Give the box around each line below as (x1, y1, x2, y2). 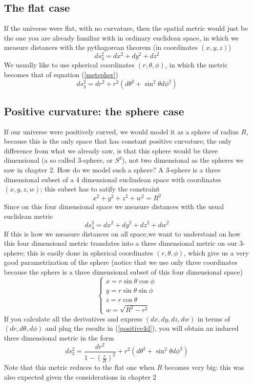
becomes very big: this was (164, 362, 244, 372)
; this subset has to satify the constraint (40, 184, 160, 194)
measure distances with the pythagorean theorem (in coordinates (4, 42, 198, 52)
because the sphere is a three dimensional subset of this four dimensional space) (4, 267, 243, 277)
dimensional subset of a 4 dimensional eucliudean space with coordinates (4, 174, 221, 184)
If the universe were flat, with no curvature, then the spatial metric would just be (4, 23, 248, 33)
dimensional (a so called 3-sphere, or (4, 155, 113, 165)
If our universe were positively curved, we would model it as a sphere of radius (4, 126, 239, 136)
